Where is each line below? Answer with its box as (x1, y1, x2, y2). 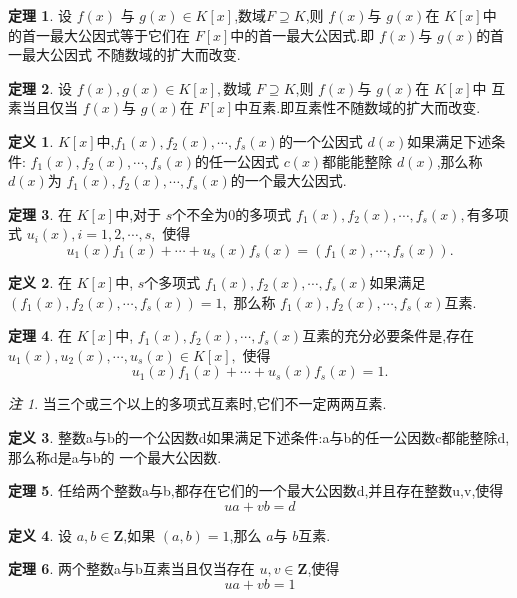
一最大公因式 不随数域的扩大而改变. (8, 44, 241, 65)
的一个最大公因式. (230, 170, 347, 191)
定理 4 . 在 (8, 325, 72, 346)
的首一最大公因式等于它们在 (8, 24, 190, 45)
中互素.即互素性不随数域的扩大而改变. (234, 97, 481, 118)
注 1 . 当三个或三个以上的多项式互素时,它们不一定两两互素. (8, 393, 387, 414)
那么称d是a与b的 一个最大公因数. (8, 446, 222, 467)
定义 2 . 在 (8, 271, 72, 292)
